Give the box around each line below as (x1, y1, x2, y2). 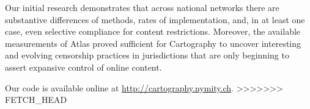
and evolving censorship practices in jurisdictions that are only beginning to (5, 49, 289, 62)
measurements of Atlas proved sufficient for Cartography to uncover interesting (5, 37, 301, 49)
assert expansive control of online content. (5, 60, 162, 73)
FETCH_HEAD (5, 93, 67, 106)
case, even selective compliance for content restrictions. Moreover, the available (5, 25, 301, 38)
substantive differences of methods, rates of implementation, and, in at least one (5, 13, 305, 26)
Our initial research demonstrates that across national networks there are (5, 1, 279, 13)
